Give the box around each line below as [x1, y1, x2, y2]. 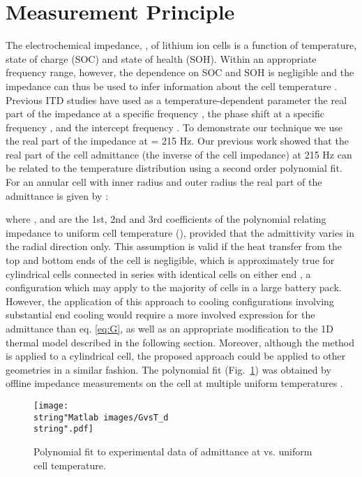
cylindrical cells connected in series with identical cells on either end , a [6, 266, 311, 281]
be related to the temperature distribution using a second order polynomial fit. [6, 161, 342, 175]
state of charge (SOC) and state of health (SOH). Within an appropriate [6, 51, 317, 66]
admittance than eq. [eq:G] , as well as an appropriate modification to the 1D [6, 321, 333, 335]
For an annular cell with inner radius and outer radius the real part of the [6, 175, 322, 189]
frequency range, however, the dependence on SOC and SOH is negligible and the [6, 65, 354, 80]
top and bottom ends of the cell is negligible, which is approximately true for [6, 253, 335, 267]
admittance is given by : [6, 188, 109, 203]
